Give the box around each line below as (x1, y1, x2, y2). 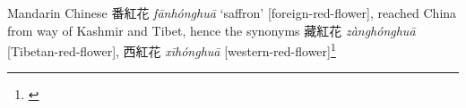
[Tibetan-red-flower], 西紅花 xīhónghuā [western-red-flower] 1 (7, 39, 336, 60)
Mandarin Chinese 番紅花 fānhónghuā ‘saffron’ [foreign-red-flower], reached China (7, 4, 457, 21)
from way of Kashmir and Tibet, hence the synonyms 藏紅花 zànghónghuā (7, 21, 416, 39)
